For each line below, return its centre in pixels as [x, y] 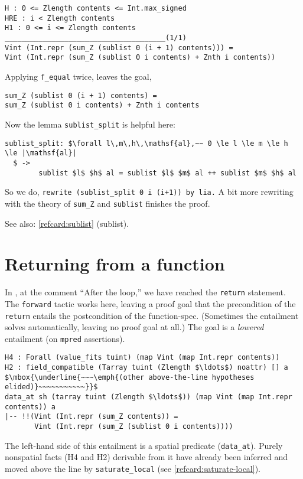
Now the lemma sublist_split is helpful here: [90, 124]
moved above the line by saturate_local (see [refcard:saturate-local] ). [133, 468]
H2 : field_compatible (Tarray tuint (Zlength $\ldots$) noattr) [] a [146, 368]
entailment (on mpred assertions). [65, 338]
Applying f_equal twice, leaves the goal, [78, 76]
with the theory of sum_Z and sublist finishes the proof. [107, 203]
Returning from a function [115, 264]
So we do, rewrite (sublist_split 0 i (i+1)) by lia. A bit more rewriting [149, 192]
